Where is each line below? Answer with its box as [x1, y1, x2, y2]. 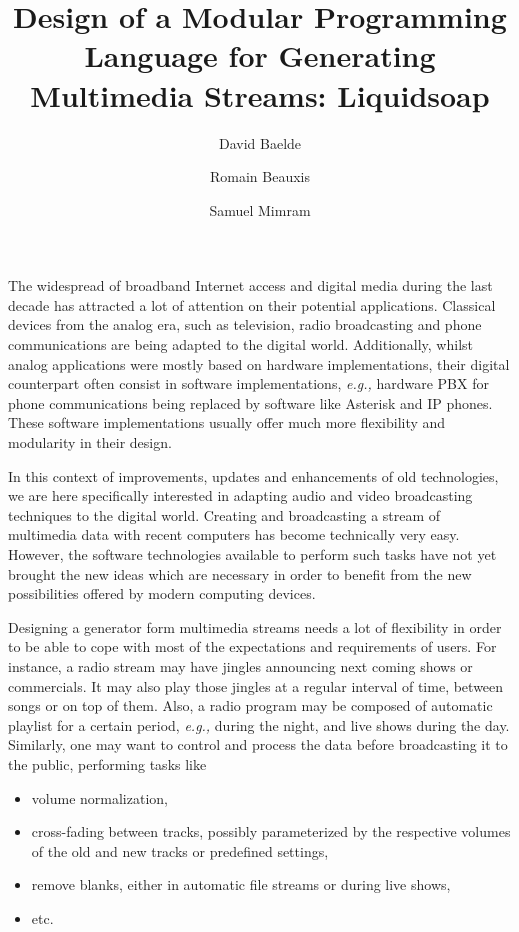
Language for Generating [84, 35, 436, 76]
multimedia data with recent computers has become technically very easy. [8, 524, 460, 545]
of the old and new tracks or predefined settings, [31, 840, 329, 861]
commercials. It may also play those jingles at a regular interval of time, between [8, 675, 504, 696]
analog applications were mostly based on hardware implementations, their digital [8, 353, 510, 374]
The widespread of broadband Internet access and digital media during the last [8, 275, 493, 296]
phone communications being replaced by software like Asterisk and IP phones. [8, 392, 493, 413]
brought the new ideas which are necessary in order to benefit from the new [8, 563, 472, 584]
